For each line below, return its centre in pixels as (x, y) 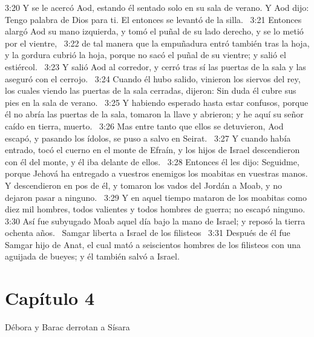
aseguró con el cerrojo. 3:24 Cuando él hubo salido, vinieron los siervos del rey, (153, 78)
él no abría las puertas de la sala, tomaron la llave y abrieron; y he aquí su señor (154, 114)
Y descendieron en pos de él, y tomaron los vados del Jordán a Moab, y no (143, 185)
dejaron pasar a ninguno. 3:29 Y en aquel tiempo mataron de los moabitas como (156, 197)
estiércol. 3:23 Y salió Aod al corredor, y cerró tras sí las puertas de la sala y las (155, 66)
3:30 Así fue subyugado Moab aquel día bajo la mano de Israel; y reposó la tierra (155, 221)
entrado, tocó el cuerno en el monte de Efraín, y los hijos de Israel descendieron (152, 150)
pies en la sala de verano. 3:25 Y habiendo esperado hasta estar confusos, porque (157, 102)
